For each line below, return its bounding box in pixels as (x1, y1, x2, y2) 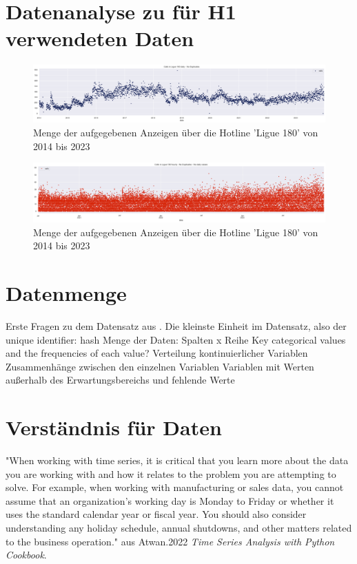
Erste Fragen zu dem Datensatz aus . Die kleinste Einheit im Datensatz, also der (6, 319, 347, 333)
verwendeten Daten (6, 24, 194, 52)
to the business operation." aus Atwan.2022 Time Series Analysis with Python (6, 534, 335, 548)
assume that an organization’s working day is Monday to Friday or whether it (6, 493, 334, 508)
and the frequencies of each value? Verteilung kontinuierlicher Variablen (6, 346, 308, 360)
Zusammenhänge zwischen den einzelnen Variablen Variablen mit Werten (6, 359, 314, 373)
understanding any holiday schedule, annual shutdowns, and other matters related (6, 521, 352, 535)
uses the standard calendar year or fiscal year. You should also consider (6, 507, 307, 521)
